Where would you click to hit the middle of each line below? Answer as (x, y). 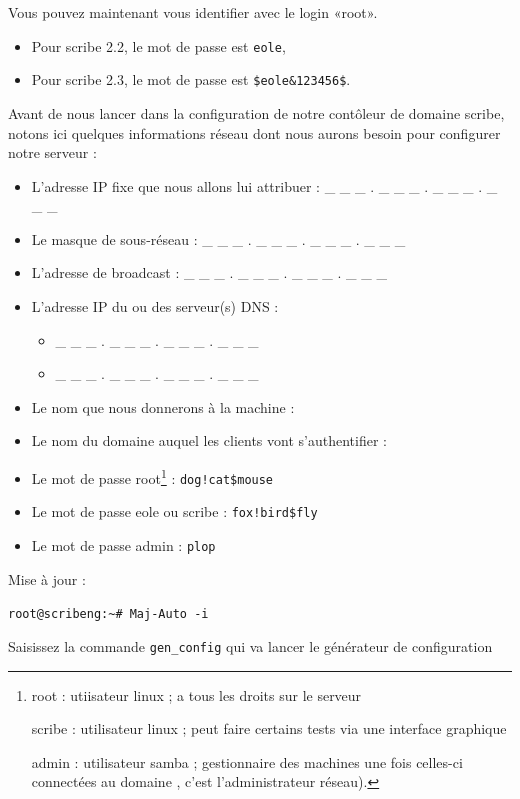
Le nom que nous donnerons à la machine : (163, 406)
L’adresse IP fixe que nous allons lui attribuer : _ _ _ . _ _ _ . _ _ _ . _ (264, 185)
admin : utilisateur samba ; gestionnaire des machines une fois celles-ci (247, 761)
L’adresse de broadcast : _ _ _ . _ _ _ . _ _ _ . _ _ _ (209, 272)
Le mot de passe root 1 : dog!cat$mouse (152, 476)
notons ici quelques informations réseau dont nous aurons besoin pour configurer (254, 132)
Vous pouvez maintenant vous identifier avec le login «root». (193, 12)
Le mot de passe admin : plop (123, 545)
